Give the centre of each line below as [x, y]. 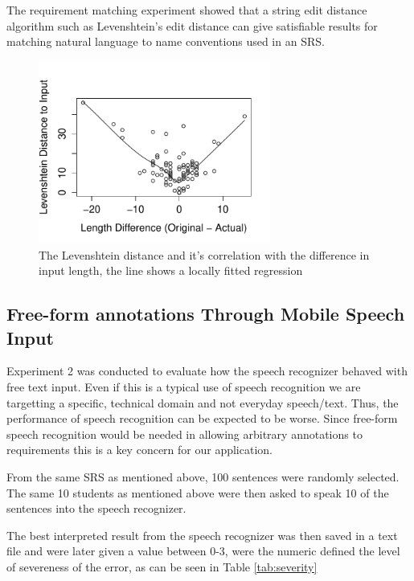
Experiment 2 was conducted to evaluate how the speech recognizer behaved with [207, 371]
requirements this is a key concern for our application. [139, 450]
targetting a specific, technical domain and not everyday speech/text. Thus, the [203, 402]
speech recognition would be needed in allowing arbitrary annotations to [184, 434]
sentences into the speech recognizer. [96, 508]
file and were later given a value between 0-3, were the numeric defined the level [203, 551]
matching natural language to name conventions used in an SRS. [166, 41]
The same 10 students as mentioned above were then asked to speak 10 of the [198, 492]
